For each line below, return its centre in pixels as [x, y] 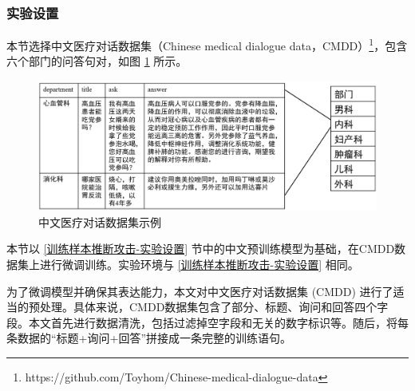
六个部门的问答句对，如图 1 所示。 [97, 61]
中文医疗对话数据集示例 [100, 221]
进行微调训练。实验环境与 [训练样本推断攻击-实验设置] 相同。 [199, 264]
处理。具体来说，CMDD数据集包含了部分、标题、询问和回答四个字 [214, 307]
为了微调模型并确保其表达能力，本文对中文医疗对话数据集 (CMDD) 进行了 [200, 291]
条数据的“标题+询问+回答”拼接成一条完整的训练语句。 [149, 338]
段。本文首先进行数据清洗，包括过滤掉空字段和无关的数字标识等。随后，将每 [207, 322]
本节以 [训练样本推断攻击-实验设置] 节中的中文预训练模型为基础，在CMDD [201, 249]
